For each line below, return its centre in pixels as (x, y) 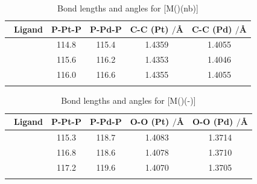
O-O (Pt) (150, 122)
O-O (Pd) (213, 122)
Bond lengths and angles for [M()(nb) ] (128, 8)
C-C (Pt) (149, 29)
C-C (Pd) (212, 29)
